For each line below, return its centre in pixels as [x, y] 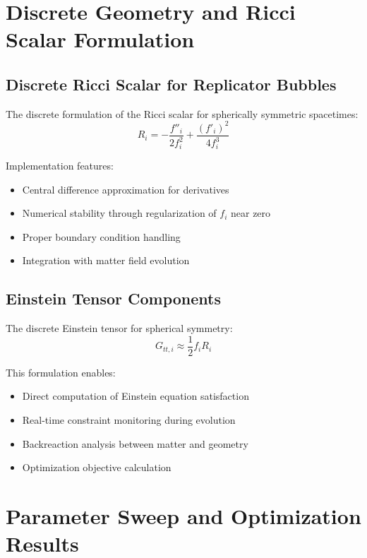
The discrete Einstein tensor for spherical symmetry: [119, 328]
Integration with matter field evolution [106, 260]
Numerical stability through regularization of [119, 213]
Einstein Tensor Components [113, 298]
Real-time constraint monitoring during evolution [129, 420]
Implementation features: [60, 165]
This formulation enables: [61, 372]
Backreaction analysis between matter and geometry [135, 443]
